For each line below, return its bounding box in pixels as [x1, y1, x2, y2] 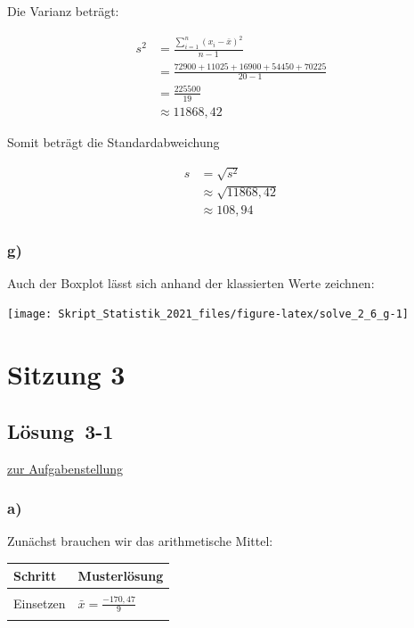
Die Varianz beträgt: [7, 2, 119, 20]
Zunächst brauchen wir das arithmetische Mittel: [7, 532, 273, 550]
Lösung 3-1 [7, 417, 114, 444]
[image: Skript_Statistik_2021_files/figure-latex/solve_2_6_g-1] [7, 308, 410, 321]
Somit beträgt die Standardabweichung [7, 132, 220, 151]
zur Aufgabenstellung [7, 459, 124, 477]
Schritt [13, 566, 57, 584]
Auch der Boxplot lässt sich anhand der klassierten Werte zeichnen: [7, 273, 375, 292]
